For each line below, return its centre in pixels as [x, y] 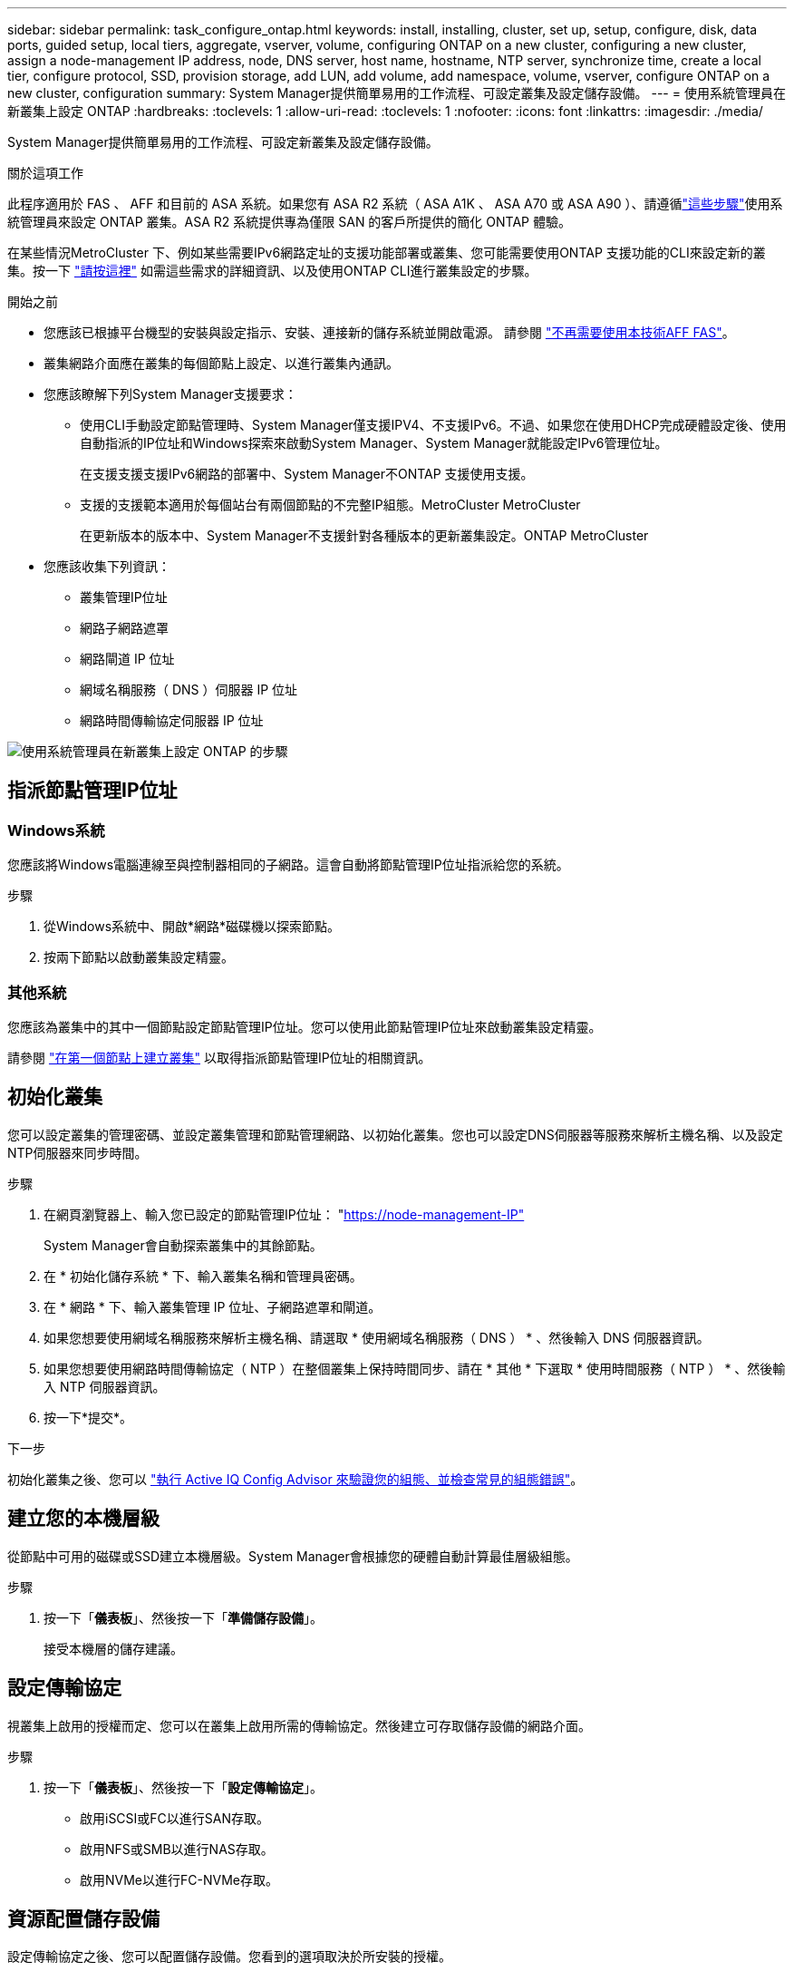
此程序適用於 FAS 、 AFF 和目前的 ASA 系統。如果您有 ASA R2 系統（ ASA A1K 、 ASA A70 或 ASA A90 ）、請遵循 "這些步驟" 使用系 [395, 204]
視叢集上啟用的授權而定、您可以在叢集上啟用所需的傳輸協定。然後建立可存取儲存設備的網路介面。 [299, 1725]
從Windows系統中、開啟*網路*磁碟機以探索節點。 [192, 927]
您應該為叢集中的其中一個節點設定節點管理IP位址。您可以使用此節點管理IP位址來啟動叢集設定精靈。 [305, 1026]
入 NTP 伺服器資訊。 [105, 1386]
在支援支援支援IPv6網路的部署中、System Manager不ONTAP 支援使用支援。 [307, 474]
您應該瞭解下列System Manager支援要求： [170, 394]
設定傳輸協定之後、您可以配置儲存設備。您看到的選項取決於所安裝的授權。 [229, 1956]
